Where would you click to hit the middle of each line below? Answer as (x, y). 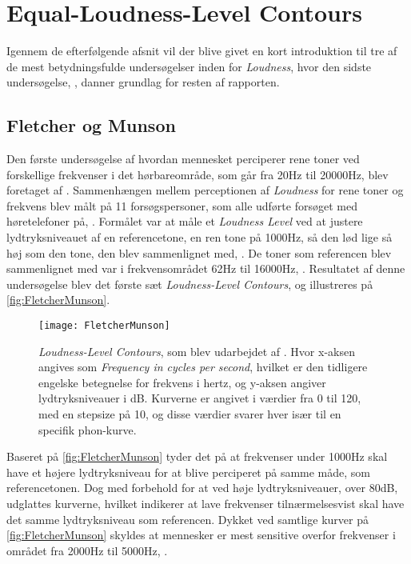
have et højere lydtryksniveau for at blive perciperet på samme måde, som (189, 472)
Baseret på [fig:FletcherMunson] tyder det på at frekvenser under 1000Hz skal (197, 456)
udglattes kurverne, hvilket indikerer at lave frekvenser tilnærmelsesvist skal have (205, 504)
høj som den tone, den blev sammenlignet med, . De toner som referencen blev (199, 252)
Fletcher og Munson (91, 125)
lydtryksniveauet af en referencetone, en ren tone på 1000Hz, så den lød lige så (200, 237)
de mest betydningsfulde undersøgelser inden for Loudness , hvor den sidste (189, 66)
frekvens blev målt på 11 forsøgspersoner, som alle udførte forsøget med (182, 205)
